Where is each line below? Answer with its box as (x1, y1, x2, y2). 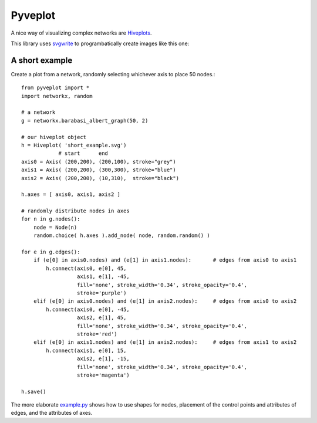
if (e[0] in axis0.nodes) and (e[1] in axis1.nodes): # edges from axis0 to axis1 (33, 257, 297, 263)
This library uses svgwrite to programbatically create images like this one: (11, 40, 190, 47)
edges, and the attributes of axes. (11, 410, 93, 417)
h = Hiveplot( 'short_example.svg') (21, 141, 127, 148)
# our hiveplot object (21, 134, 87, 140)
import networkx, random (21, 93, 93, 99)
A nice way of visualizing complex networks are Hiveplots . (11, 29, 152, 36)
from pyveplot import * (21, 84, 90, 91)
